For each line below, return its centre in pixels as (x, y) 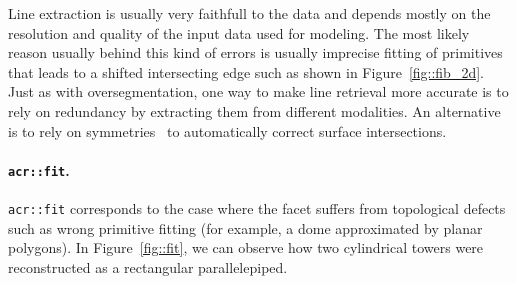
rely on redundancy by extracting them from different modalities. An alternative (254, 110)
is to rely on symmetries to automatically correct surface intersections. (227, 130)
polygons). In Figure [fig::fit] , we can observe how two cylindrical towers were (246, 247)
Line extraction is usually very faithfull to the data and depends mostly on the (249, 13)
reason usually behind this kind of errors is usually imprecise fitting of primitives (255, 52)
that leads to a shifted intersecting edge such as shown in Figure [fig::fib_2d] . (246, 71)
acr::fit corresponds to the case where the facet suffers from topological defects (257, 208)
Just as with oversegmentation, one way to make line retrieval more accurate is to (258, 91)
